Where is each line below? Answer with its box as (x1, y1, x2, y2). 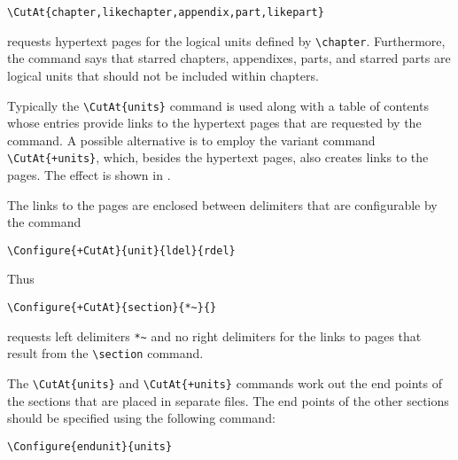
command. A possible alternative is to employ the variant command (7, 130, 376, 149)
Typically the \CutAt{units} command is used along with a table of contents (7, 96, 429, 114)
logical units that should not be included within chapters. (7, 66, 319, 84)
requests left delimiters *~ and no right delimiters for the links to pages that (7, 326, 422, 345)
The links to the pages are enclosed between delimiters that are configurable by (7, 195, 438, 214)
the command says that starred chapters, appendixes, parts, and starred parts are (7, 49, 451, 67)
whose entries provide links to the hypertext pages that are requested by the (7, 113, 422, 132)
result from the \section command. (7, 344, 204, 363)
